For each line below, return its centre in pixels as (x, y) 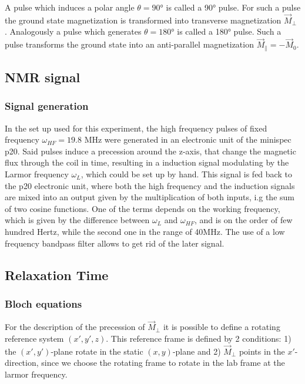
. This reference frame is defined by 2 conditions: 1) (199, 338)
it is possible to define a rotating (222, 327)
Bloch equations (43, 303)
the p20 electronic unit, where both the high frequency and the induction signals (150, 185)
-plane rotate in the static (97, 351)
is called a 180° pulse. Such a (229, 31)
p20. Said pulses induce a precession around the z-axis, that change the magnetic (150, 151)
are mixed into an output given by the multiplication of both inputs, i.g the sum (150, 197)
